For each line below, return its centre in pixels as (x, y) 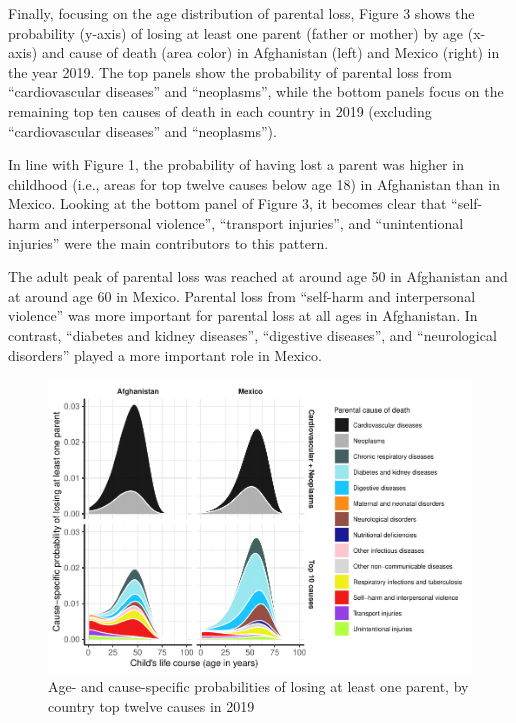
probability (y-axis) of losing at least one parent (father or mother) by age (236, 32)
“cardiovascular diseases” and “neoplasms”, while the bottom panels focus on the (256, 91)
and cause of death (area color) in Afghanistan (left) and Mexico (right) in (270, 52)
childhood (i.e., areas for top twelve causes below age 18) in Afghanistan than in (254, 183)
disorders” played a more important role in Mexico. (165, 354)
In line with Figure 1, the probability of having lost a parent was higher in (236, 164)
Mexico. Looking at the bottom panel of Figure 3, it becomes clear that (227, 203)
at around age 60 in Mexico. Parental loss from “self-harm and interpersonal (242, 295)
